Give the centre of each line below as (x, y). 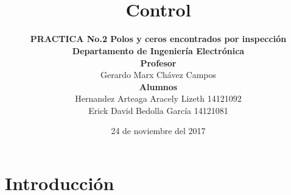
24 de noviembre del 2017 (158, 131)
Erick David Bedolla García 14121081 (158, 110)
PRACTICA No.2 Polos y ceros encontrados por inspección (158, 39)
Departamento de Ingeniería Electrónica (158, 50)
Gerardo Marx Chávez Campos (158, 75)
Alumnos (158, 86)
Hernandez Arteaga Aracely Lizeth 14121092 (158, 98)
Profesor (158, 62)
